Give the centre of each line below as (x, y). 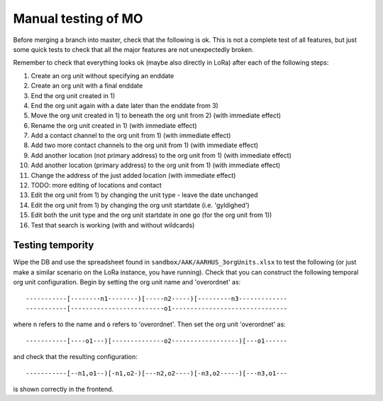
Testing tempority (54, 245)
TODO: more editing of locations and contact (96, 186)
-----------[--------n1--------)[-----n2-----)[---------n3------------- (157, 298)
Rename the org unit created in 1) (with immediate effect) (114, 125)
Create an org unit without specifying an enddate (102, 75)
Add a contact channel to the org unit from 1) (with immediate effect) (131, 136)
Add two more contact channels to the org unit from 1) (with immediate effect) (145, 145)
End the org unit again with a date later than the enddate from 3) (125, 105)
